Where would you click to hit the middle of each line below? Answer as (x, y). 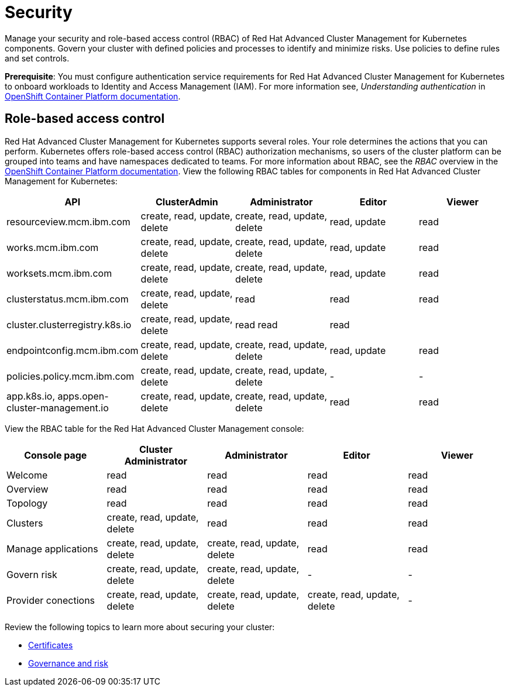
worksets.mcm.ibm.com (59, 273)
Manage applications (52, 549)
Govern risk (32, 574)
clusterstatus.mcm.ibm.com (68, 299)
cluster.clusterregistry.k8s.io (69, 324)
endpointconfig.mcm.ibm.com (73, 350)
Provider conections (51, 600)
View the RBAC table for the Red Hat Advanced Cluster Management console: (154, 428)
